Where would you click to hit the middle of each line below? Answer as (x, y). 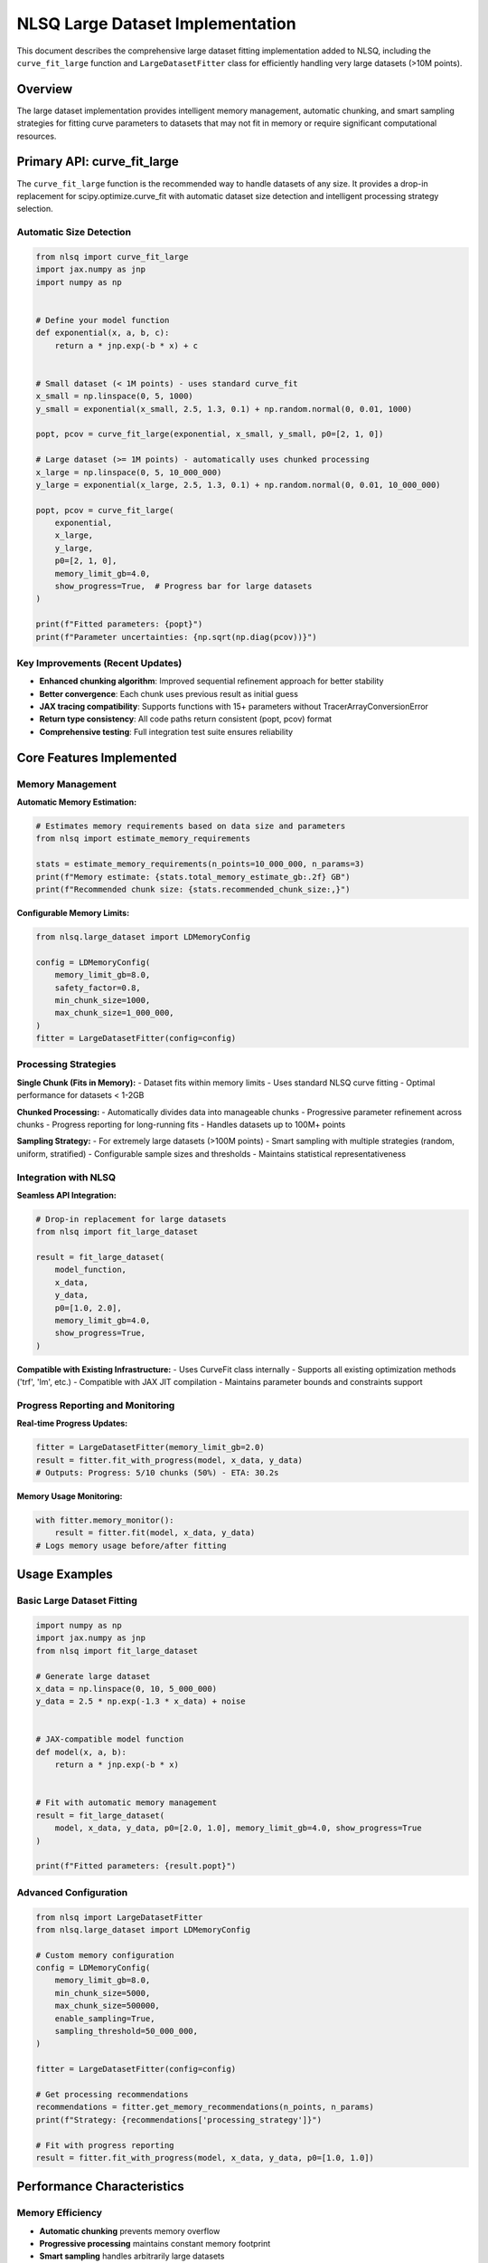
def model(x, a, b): (81, 1752)
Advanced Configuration (72, 1892)
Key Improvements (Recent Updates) (99, 663)
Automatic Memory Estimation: (77, 802)
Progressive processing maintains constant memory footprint (155, 2244)
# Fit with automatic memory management (126, 1803)
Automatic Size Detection (74, 233)
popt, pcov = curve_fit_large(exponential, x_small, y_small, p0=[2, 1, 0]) (210, 434)
